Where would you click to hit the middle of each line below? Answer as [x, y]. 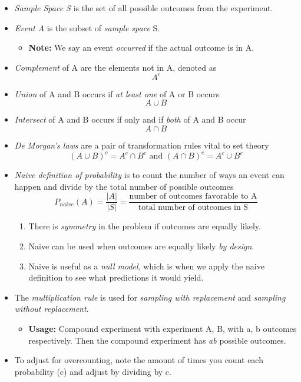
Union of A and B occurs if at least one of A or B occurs [117, 93]
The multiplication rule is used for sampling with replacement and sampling [150, 297]
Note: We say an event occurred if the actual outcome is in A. [141, 47]
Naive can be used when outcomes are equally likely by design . [141, 246]
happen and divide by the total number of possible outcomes [124, 186]
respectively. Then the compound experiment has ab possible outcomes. [157, 340]
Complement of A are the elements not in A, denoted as [115, 67]
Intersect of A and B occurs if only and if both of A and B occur [130, 119]
